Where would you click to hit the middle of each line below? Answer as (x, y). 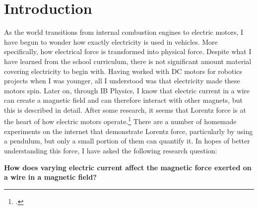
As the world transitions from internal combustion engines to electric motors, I (124, 32)
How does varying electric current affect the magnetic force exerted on (128, 167)
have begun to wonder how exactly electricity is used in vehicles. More (111, 41)
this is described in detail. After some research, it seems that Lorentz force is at (125, 109)
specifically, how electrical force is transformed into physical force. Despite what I (128, 51)
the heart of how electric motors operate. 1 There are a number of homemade (120, 121)
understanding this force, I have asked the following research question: (111, 150)
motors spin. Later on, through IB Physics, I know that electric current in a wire (127, 90)
